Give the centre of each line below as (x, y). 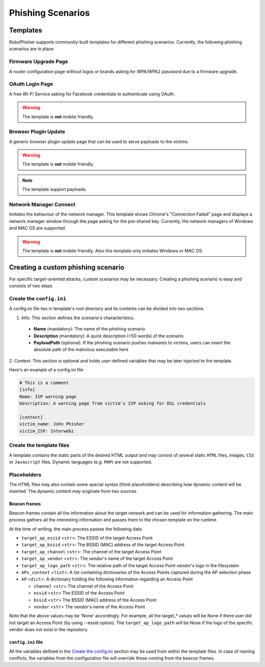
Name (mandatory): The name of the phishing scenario (89, 329)
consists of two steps (31, 286)
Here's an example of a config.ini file (46, 370)
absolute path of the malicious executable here (81, 350)
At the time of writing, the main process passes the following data (75, 529)
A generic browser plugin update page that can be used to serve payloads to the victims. (99, 141)
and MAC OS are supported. (38, 228)
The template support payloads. (54, 189)
